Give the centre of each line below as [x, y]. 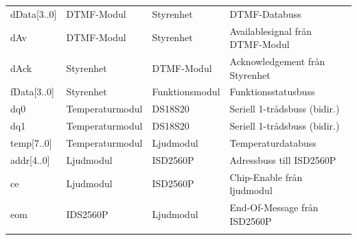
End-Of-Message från [274, 207]
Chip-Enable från [266, 177]
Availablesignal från [271, 31]
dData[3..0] [34, 13]
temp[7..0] [31, 143]
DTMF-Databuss [265, 13]
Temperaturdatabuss [273, 143]
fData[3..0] [32, 92]
